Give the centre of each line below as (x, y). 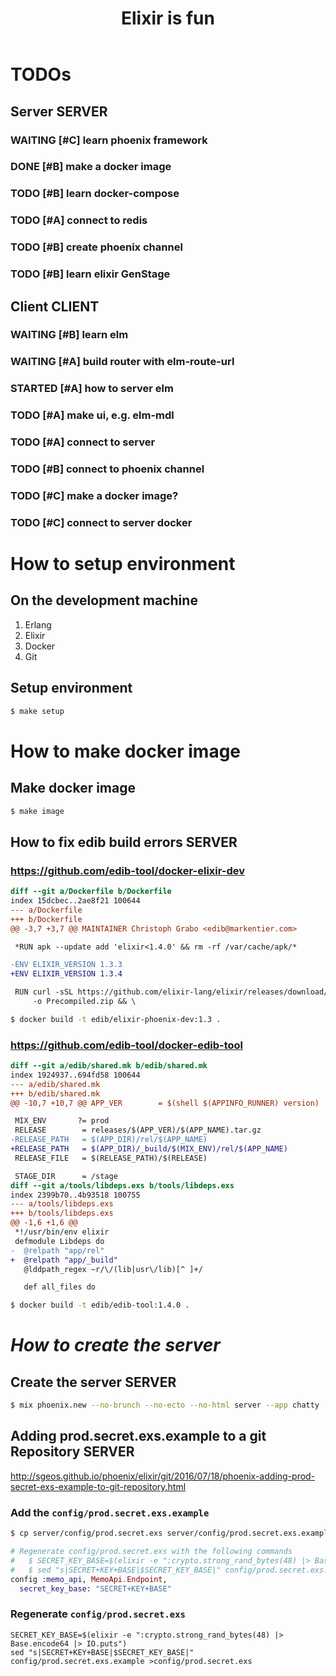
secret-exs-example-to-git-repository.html (98, 1486)
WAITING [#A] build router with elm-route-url (122, 362)
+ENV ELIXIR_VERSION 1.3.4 (66, 974)
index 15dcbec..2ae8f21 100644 (75, 901)
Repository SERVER (72, 1452)
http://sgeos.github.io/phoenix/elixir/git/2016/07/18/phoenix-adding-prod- (163, 1476)
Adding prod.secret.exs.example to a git (138, 1436)
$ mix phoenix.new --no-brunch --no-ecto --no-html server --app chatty (165, 1405)
